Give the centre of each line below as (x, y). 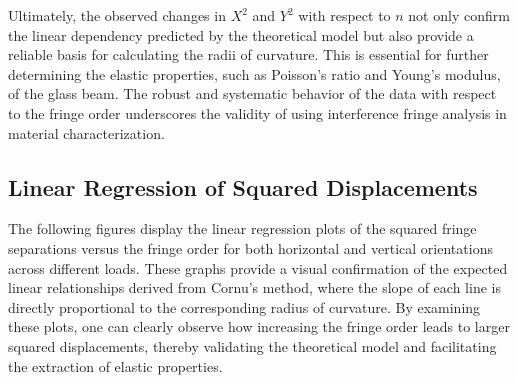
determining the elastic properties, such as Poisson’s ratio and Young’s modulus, (254, 73)
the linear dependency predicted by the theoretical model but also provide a (241, 34)
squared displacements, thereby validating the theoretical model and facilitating (252, 345)
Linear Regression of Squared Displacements (243, 186)
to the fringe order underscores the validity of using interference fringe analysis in (257, 112)
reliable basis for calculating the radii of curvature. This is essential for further (248, 54)
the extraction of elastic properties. (115, 365)
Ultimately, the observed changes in (117, 15)
